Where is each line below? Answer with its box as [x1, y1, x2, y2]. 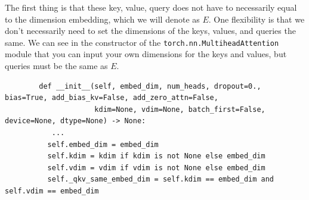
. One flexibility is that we [208, 12, 305, 25]
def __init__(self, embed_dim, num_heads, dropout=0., [39, 82, 261, 90]
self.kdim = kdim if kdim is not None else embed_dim [47, 152, 265, 161]
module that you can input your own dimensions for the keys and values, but [5, 48, 287, 60]
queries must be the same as [5, 60, 108, 72]
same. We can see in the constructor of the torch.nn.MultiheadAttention [5, 36, 279, 48]
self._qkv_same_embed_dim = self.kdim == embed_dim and [47, 175, 274, 184]
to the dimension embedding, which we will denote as [5, 12, 200, 25]
